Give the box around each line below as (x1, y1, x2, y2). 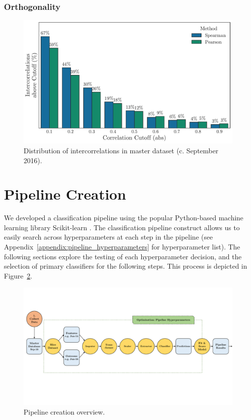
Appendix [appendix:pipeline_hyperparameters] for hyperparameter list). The (4, 242, 240, 251)
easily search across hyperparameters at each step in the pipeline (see (4, 232, 213, 242)
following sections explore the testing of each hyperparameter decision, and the (4, 251, 242, 261)
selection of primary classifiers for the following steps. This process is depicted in (4, 261, 248, 271)
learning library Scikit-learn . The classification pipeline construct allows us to (4, 222, 240, 232)
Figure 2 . (4, 270, 32, 280)
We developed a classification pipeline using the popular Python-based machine (4, 212, 244, 223)
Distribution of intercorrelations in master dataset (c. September (24, 145, 219, 155)
